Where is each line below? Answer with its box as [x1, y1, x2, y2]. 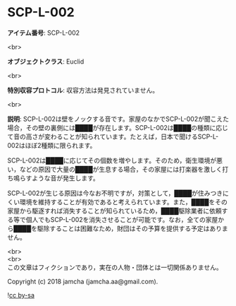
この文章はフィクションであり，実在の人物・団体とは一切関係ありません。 [7, 263, 223, 271]
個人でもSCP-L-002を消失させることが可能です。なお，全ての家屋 [25, 215, 218, 223]
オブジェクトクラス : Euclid [7, 57, 85, 66]
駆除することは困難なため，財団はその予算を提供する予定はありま [37, 224, 228, 233]
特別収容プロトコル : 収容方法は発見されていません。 [7, 86, 159, 94]
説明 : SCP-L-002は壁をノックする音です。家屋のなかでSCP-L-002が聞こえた [7, 114, 229, 123]
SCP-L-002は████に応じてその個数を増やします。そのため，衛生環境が [7, 156, 217, 165]
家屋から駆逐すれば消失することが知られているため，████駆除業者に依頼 [7, 206, 222, 215]
